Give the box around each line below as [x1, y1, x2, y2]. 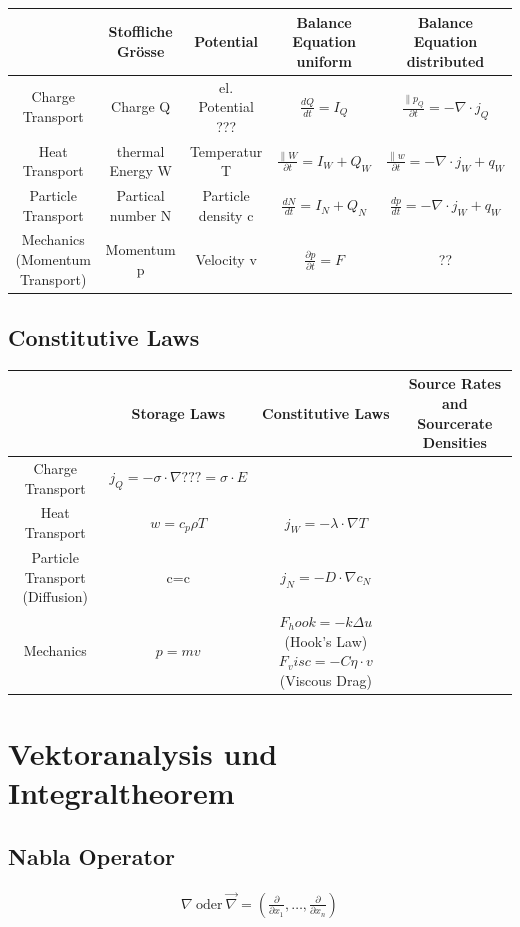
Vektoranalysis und [8, 733, 278, 774]
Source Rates [408, 373, 502, 394]
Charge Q [111, 96, 171, 117]
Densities [422, 432, 487, 453]
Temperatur [189, 140, 263, 161]
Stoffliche [108, 21, 173, 42]
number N [109, 204, 172, 225]
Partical [116, 185, 165, 205]
